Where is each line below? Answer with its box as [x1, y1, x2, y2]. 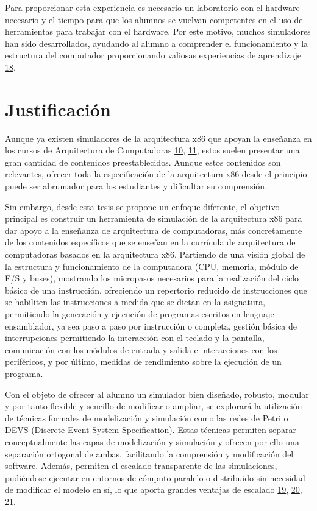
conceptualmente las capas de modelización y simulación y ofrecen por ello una [5, 435, 299, 448]
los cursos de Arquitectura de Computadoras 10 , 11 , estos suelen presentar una [5, 144, 300, 157]
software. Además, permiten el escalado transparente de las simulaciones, [5, 459, 277, 472]
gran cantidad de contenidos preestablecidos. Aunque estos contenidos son [5, 155, 281, 168]
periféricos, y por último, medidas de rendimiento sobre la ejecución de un [5, 355, 282, 368]
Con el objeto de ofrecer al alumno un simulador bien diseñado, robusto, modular [5, 387, 309, 400]
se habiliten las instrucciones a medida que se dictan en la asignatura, [5, 295, 266, 308]
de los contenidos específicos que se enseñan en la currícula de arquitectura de [5, 236, 296, 248]
